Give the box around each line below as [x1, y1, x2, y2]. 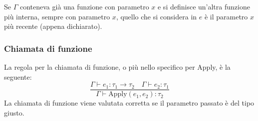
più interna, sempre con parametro [4, 11, 110, 21]
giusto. [4, 107, 24, 118]
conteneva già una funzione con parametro [19, 1, 149, 11]
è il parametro [204, 11, 248, 21]
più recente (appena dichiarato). [4, 21, 102, 31]
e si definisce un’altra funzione [157, 1, 250, 11]
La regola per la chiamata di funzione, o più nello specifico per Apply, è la [4, 62, 231, 72]
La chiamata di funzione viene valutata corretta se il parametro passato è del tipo [4, 98, 255, 108]
